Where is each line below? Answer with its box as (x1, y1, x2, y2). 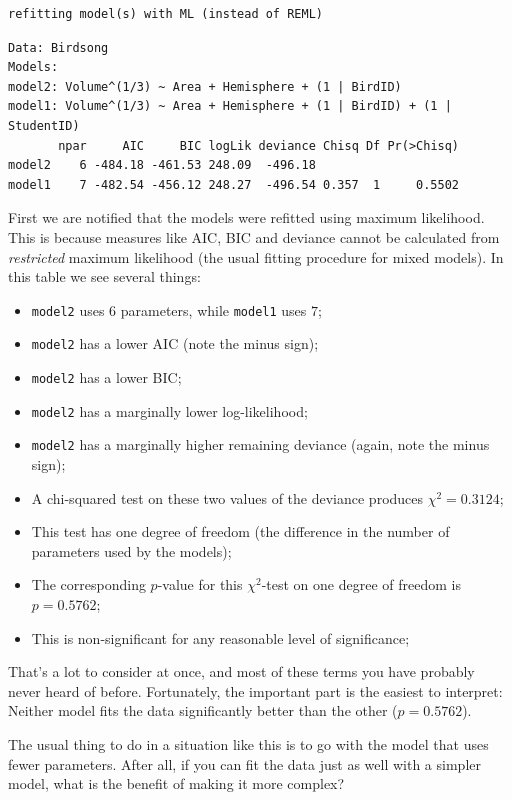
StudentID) (8, 118, 80, 133)
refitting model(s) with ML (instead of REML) (8, 7, 323, 21)
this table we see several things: (8, 266, 201, 287)
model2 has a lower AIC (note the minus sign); (31, 333, 319, 354)
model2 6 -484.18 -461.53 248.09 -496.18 (8, 158, 316, 173)
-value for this (157, 574, 243, 595)
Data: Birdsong (8, 40, 109, 55)
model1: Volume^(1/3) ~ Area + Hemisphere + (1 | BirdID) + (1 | (8, 99, 452, 114)
